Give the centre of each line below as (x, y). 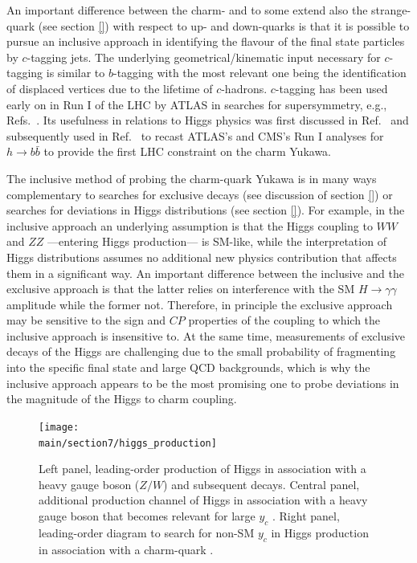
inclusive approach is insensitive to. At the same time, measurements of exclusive (206, 335)
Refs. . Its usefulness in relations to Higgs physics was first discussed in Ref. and (208, 120)
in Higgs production (320, 532)
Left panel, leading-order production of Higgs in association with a (202, 469)
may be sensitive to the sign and (86, 320)
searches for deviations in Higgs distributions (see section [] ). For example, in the (206, 210)
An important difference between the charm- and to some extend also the (187, 10)
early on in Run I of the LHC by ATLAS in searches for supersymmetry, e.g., (197, 104)
